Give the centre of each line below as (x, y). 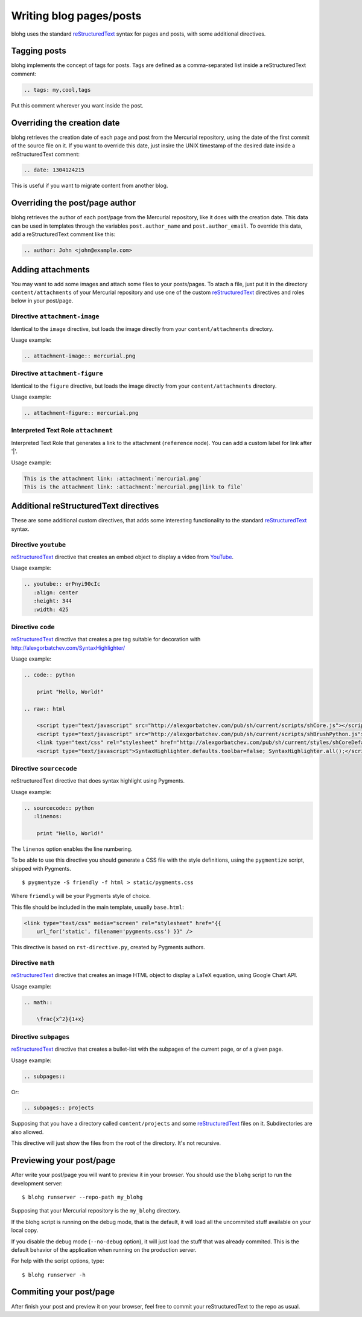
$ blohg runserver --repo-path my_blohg (82, 1197)
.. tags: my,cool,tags (57, 90)
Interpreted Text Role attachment (62, 431)
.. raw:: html (45, 709)
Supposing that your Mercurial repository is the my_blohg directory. (96, 1211)
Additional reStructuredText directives (85, 506)
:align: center (56, 592)
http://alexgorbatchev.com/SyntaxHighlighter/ (68, 648)
